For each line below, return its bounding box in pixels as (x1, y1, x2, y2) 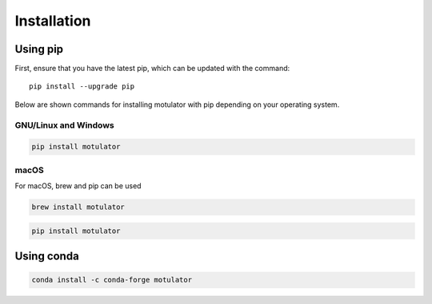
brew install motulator (31, 203, 126, 211)
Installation (14, 12, 91, 30)
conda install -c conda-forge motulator (31, 275, 192, 285)
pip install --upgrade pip (29, 82, 135, 91)
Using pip (14, 42, 64, 56)
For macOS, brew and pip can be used (14, 181, 142, 191)
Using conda (14, 250, 79, 263)
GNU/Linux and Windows (14, 120, 115, 131)
